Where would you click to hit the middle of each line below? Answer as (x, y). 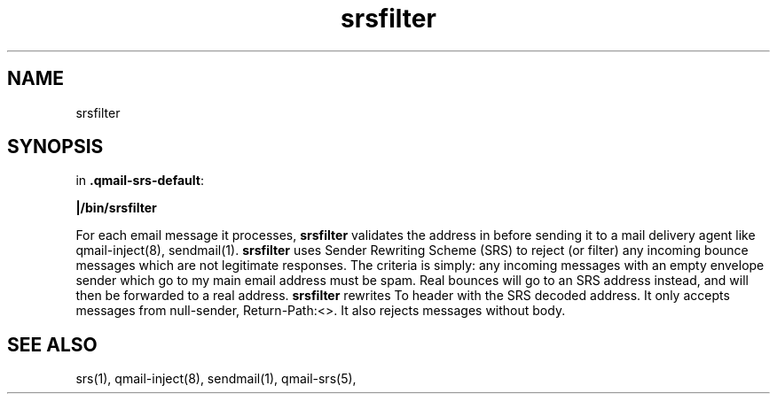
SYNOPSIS (55, 147)
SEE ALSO (52, 344)
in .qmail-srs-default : (140, 181)
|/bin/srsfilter (116, 208)
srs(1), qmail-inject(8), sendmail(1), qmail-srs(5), (216, 379)
